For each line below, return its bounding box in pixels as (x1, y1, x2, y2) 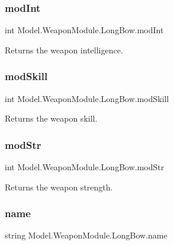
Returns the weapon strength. (5, 180, 113, 193)
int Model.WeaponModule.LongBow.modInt (5, 24, 164, 36)
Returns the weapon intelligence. (5, 43, 123, 56)
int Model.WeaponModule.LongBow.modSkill (5, 92, 169, 104)
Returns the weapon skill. (5, 112, 98, 125)
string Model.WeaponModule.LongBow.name (5, 229, 167, 241)
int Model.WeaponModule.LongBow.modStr (5, 161, 165, 173)
